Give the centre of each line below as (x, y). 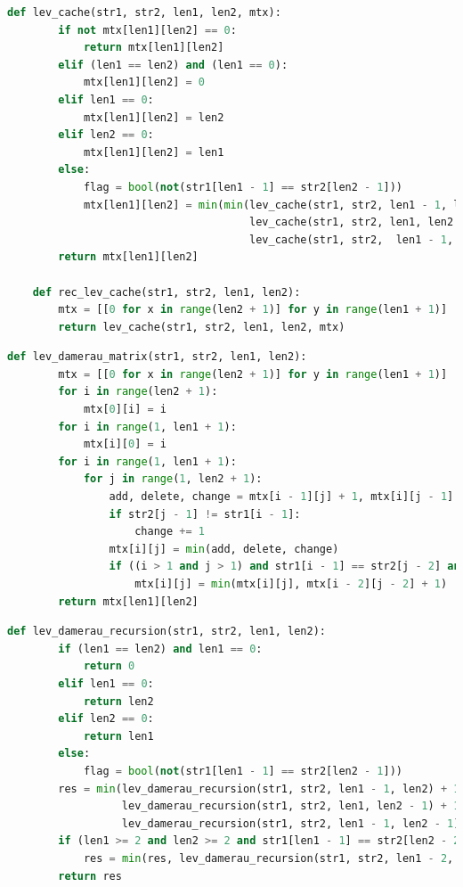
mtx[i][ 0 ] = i (125, 444)
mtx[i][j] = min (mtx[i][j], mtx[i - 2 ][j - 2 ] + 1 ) (291, 584)
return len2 (118, 701)
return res (90, 876)
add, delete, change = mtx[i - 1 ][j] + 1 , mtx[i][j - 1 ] (281, 497)
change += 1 (170, 532)
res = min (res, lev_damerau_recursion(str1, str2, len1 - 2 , (268, 858)
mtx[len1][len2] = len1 (154, 152)
